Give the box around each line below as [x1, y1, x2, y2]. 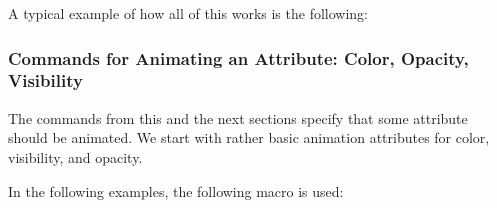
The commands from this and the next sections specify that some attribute [8, 107, 468, 128]
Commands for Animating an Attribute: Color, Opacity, [8, 45, 469, 70]
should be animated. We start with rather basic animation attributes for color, [8, 127, 490, 148]
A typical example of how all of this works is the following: [8, 3, 368, 23]
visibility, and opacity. [8, 146, 143, 167]
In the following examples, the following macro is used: [8, 180, 344, 201]
